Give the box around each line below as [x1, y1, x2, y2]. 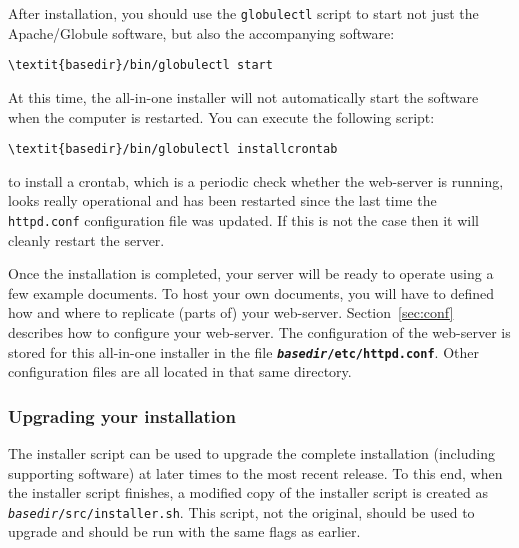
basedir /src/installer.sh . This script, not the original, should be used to [8, 501, 475, 522]
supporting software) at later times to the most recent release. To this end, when [8, 462, 503, 483]
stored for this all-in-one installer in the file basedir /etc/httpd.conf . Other [8, 341, 479, 362]
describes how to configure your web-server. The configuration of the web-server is [8, 321, 511, 342]
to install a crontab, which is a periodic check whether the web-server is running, [8, 170, 504, 191]
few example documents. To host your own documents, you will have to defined [8, 282, 494, 303]
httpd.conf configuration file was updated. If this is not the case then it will [8, 209, 479, 230]
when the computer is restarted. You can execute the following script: [8, 106, 435, 127]
